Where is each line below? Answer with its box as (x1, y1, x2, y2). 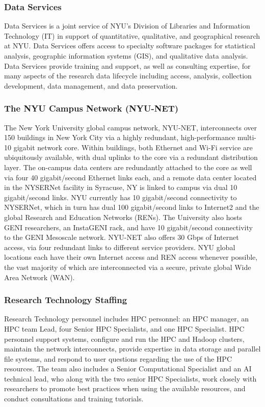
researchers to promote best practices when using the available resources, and (4, 383, 246, 394)
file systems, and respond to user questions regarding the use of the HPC (4, 353, 232, 364)
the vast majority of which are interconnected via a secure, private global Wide (4, 261, 251, 272)
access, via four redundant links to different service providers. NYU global (4, 241, 235, 252)
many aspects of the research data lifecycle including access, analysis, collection (4, 70, 252, 81)
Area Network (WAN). (4, 272, 75, 282)
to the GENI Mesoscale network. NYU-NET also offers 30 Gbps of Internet (4, 232, 239, 242)
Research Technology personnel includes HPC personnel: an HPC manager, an (4, 313, 249, 324)
